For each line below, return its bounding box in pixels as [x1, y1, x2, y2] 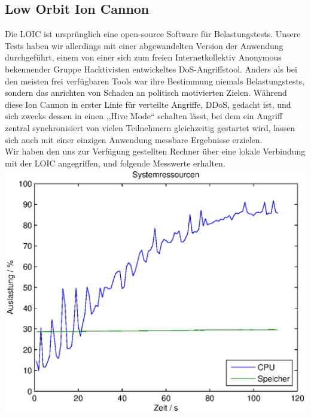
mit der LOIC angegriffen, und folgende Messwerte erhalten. [5, 156, 225, 169]
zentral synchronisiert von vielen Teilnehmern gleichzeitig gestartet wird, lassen [5, 121, 295, 134]
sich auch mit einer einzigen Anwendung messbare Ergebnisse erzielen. [5, 133, 263, 146]
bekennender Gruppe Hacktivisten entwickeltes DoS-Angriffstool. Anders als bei [5, 62, 297, 75]
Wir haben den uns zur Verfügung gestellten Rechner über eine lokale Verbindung [5, 145, 306, 157]
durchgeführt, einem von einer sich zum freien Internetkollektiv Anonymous [5, 51, 282, 63]
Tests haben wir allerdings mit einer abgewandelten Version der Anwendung [5, 39, 283, 52]
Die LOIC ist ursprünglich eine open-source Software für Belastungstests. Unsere [5, 28, 301, 40]
